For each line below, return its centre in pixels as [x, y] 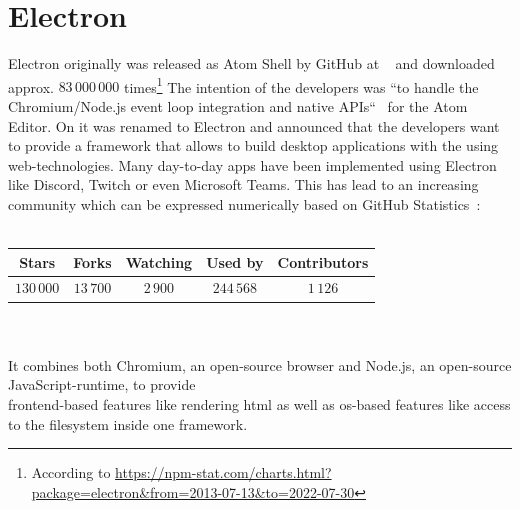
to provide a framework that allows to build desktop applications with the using [253, 145]
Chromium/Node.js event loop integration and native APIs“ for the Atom [238, 105]
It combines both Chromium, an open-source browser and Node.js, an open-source [260, 364]
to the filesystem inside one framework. [128, 423]
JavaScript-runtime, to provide [102, 384]
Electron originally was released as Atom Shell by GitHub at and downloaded [251, 63]
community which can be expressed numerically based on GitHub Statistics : [244, 203]
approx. [31, 86]
